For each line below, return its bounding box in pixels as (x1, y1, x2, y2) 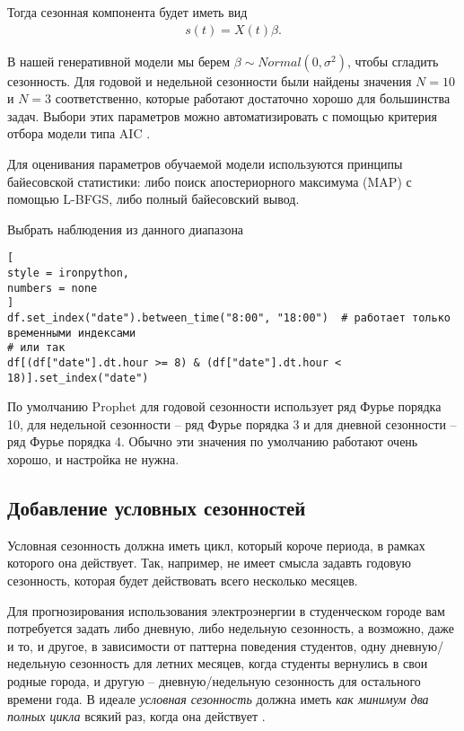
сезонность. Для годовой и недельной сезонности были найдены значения (7, 71, 412, 90)
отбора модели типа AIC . (7, 124, 151, 143)
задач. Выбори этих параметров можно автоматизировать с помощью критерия (7, 106, 437, 125)
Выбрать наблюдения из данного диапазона (7, 219, 244, 238)
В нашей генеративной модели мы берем (7, 51, 231, 70)
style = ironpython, (7, 267, 130, 280)
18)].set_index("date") (7, 371, 149, 384)
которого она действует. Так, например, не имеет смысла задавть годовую (7, 553, 411, 572)
